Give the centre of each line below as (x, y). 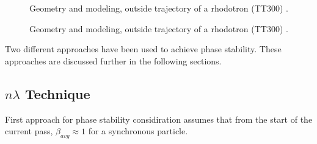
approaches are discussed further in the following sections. (113, 60)
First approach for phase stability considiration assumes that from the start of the (159, 119)
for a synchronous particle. (138, 131)
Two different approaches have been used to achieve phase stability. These (143, 49)
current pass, (29, 131)
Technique (57, 93)
